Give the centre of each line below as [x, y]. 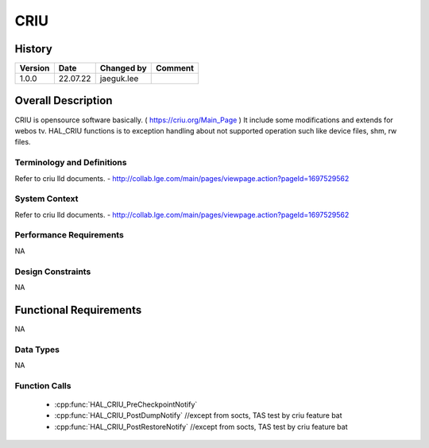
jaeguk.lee [119, 79]
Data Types [37, 350]
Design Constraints [53, 272]
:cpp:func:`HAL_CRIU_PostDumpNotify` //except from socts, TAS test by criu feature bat [198, 415]
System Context [46, 199]
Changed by [123, 68]
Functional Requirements [78, 310]
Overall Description [64, 100]
